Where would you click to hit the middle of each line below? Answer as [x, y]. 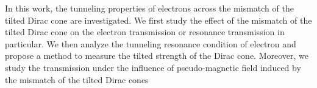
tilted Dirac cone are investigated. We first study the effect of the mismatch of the [158, 20]
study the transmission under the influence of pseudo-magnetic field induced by [153, 67]
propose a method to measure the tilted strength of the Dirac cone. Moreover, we [157, 56]
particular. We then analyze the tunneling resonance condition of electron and [151, 43]
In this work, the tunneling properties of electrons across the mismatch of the [149, 8]
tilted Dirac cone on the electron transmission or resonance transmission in [145, 32]
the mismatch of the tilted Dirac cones [77, 79]
